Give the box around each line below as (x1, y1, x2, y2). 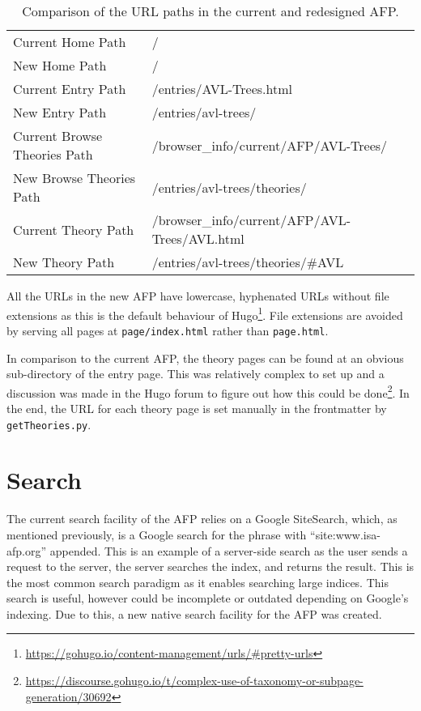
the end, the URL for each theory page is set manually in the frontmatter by (6, 399, 387, 416)
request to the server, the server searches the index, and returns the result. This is (6, 558, 415, 575)
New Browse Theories (13, 168, 136, 187)
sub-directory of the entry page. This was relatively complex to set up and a (6, 365, 385, 382)
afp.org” (6, 542, 47, 559)
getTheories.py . (6, 415, 91, 432)
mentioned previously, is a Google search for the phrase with (6, 526, 307, 543)
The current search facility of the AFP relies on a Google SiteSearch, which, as (6, 510, 398, 527)
